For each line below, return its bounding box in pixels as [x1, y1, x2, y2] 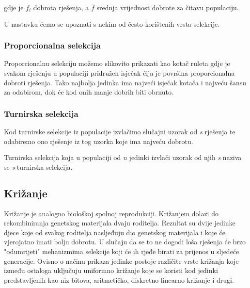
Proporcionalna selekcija [4, 39, 101, 51]
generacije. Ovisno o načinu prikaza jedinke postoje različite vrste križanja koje [4, 256, 239, 266]
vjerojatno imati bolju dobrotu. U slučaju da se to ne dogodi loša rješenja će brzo [4, 237, 246, 247]
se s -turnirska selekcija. [4, 161, 73, 172]
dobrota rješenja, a [33, 2, 89, 12]
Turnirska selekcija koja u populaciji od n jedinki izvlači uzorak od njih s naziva [4, 152, 242, 162]
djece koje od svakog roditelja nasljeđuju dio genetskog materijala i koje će [4, 227, 225, 237]
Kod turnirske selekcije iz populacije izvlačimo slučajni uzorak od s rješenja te [4, 127, 235, 136]
